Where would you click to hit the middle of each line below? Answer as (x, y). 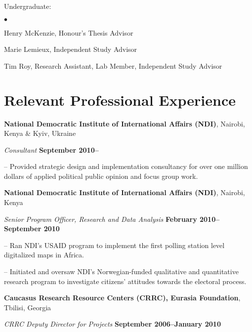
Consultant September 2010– (51, 149)
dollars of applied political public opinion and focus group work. (101, 176)
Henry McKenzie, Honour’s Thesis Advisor (69, 32)
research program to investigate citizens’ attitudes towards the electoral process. (125, 281)
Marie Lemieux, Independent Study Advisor (71, 49)
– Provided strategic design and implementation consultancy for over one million (126, 166)
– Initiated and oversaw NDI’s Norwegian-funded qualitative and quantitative (121, 271)
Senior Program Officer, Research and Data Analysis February (101, 219)
